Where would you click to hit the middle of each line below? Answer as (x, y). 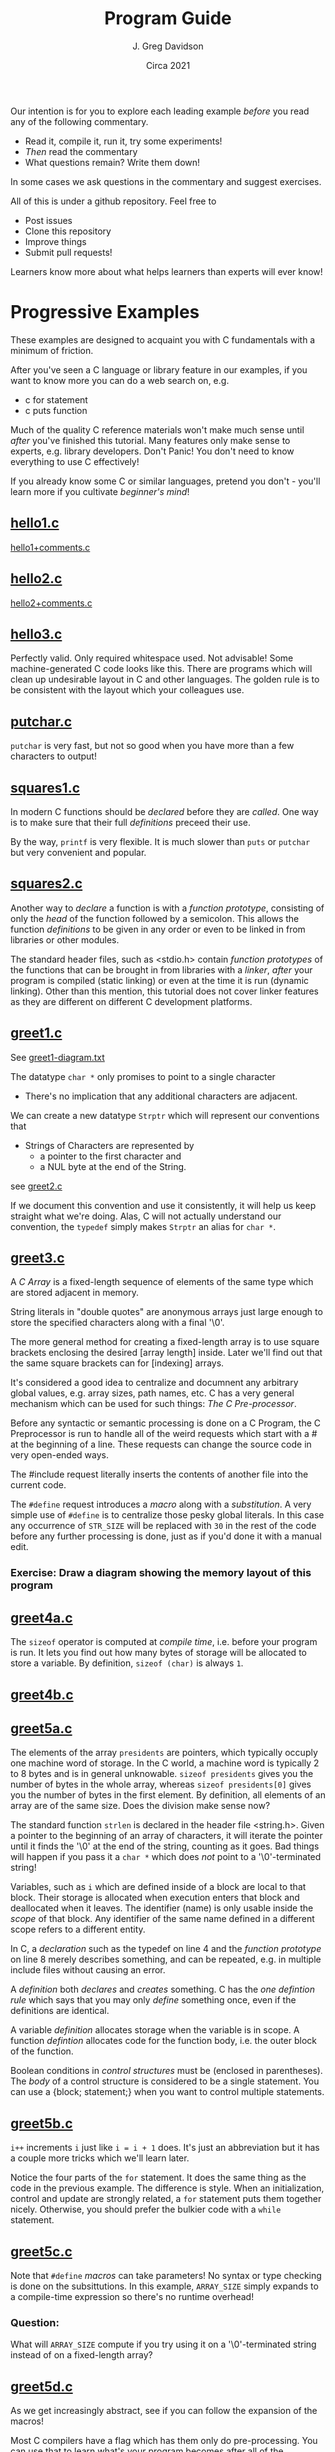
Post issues (48, 220)
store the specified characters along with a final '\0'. (117, 1323)
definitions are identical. (60, 2011)
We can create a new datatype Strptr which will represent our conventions (165, 1115)
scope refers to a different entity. (78, 1929)
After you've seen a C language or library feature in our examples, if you (159, 369)
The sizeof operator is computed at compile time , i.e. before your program (164, 1642)
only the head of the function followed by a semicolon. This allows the (155, 918)
